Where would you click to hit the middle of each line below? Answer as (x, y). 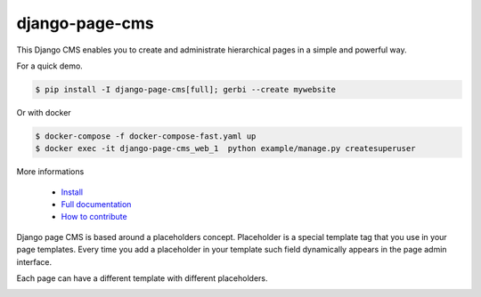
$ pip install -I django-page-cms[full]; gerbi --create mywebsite (186, 89)
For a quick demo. (50, 66)
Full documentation (96, 205)
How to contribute (94, 217)
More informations (50, 172)
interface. (34, 261)
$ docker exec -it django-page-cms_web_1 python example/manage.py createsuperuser (225, 148)
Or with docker (44, 112)
